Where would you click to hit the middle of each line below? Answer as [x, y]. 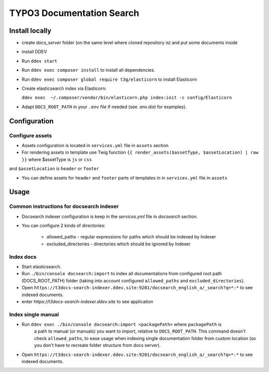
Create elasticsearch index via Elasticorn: [64, 89]
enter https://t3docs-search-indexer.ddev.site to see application [87, 301]
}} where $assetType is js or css [57, 159]
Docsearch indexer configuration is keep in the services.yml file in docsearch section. [110, 216]
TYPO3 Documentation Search [74, 13]
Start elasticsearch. [42, 266]
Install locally [30, 31]
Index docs [23, 257]
